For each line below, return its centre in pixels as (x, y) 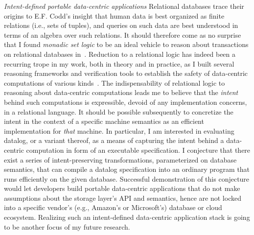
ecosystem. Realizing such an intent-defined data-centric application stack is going (127, 217)
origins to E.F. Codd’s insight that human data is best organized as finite (114, 15)
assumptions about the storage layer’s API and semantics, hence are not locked (123, 198)
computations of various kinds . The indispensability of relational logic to (115, 82)
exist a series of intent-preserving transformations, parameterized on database (120, 159)
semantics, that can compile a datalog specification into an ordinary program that (127, 169)
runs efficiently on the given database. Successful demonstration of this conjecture (127, 178)
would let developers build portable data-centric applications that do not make (122, 188)
